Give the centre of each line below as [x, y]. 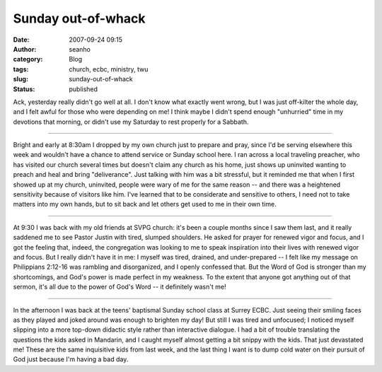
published [83, 89]
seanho [80, 49]
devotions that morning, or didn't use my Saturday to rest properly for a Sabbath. [131, 122]
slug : [21, 79]
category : [28, 59]
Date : [21, 40]
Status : [24, 89]
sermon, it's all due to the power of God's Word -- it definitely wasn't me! [120, 287]
